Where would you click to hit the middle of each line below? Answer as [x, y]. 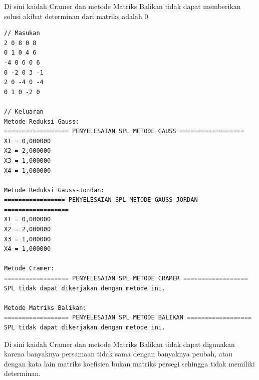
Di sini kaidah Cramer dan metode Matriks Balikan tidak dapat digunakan [119, 344]
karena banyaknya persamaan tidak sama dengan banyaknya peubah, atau [118, 354]
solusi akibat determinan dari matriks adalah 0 [76, 16]
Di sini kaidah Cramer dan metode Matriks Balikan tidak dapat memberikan [122, 6]
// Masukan [22, 33]
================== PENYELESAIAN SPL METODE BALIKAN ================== [128, 318]
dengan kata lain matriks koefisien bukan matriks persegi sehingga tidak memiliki [129, 363]
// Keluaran [24, 111]
